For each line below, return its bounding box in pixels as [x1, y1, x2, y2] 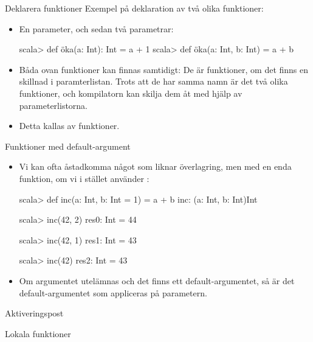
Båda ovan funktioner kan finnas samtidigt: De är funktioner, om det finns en [19, 63, 309, 75]
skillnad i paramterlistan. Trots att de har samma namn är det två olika [19, 75, 288, 88]
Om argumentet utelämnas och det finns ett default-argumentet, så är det [19, 274, 295, 287]
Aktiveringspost [5, 307, 64, 319]
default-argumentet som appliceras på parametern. [19, 286, 207, 299]
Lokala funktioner [5, 327, 71, 340]
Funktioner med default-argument [5, 139, 131, 152]
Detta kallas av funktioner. [19, 119, 120, 132]
